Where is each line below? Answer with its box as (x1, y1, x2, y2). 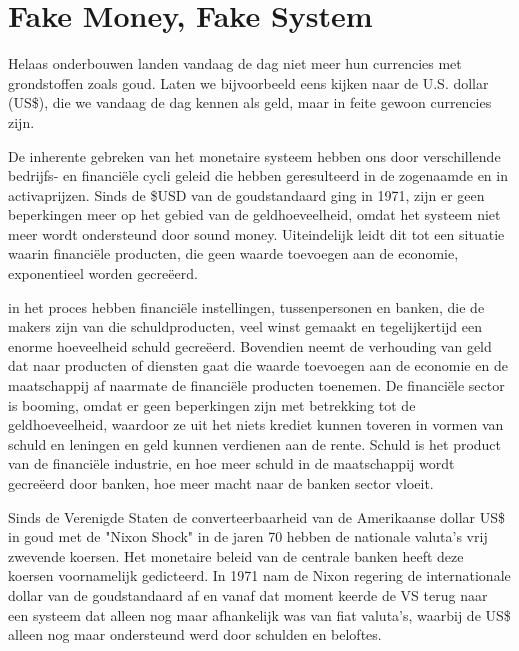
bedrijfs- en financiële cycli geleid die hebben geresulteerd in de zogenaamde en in (8, 165, 508, 186)
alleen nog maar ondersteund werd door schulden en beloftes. (8, 624, 382, 645)
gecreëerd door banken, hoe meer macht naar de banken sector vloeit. (8, 473, 434, 493)
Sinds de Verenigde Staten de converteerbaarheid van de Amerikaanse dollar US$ (8, 506, 506, 527)
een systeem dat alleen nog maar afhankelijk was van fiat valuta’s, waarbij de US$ (8, 604, 511, 625)
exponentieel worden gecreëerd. (8, 263, 198, 284)
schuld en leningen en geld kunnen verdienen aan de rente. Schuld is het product (8, 433, 502, 454)
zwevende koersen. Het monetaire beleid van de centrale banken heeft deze (8, 545, 464, 566)
